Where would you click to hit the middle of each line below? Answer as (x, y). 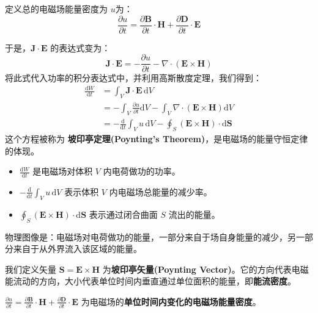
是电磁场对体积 (63, 171)
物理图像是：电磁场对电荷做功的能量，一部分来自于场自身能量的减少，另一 (155, 236)
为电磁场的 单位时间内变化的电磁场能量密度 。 (171, 301)
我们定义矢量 (31, 269)
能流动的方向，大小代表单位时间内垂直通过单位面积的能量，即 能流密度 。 (150, 281)
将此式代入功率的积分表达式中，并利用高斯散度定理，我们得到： (133, 78)
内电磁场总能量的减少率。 (161, 191)
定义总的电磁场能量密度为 (56, 9)
